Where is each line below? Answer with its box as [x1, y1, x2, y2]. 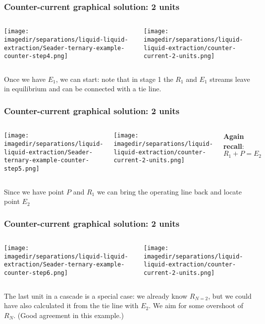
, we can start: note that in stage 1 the [55, 73, 173, 84]
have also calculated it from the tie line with [4, 300, 139, 311]
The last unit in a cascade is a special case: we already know [4, 290, 188, 301]
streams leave [210, 73, 250, 84]
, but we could [208, 290, 252, 301]
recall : [223, 140, 244, 151]
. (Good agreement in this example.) [13, 310, 124, 320]
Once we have [4, 73, 46, 84]
